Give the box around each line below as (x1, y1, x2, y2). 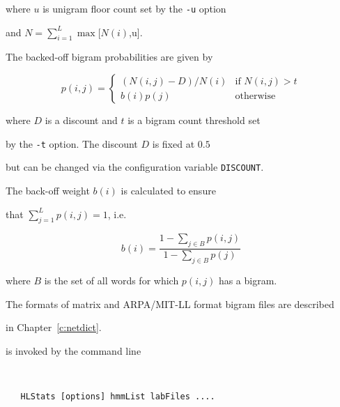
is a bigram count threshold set (127, 113, 261, 128)
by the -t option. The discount (6, 136, 138, 151)
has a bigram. (218, 272, 277, 287)
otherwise (235, 91, 276, 101)
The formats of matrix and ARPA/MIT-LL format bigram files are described (6, 296, 334, 311)
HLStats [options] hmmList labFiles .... (20, 391, 215, 401)
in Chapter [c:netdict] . (6, 320, 102, 335)
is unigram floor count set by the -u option (42, 1, 226, 15)
